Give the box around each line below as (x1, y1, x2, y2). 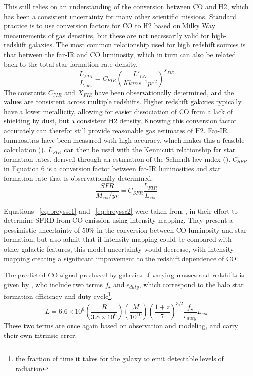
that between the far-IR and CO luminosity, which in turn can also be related (4, 49, 236, 59)
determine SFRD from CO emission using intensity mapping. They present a (4, 215, 233, 225)
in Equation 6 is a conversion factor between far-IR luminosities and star (4, 163, 221, 174)
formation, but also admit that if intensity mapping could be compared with (4, 234, 232, 244)
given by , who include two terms (4, 279, 103, 289)
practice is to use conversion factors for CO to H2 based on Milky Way (4, 20, 216, 31)
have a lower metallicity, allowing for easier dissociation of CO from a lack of (4, 106, 233, 116)
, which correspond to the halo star (139, 279, 244, 289)
